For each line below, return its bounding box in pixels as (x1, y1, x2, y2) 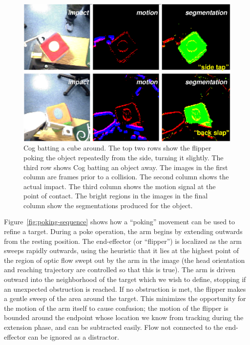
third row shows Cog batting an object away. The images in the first (23, 162, 228, 172)
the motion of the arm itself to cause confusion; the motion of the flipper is (4, 302, 229, 313)
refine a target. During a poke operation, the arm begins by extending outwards (4, 226, 243, 237)
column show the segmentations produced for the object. (23, 200, 193, 210)
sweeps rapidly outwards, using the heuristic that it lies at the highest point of (4, 245, 239, 256)
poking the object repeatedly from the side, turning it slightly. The (23, 152, 224, 162)
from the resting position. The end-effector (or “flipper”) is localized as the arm (4, 236, 242, 246)
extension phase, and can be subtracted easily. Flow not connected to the (4, 322, 223, 332)
